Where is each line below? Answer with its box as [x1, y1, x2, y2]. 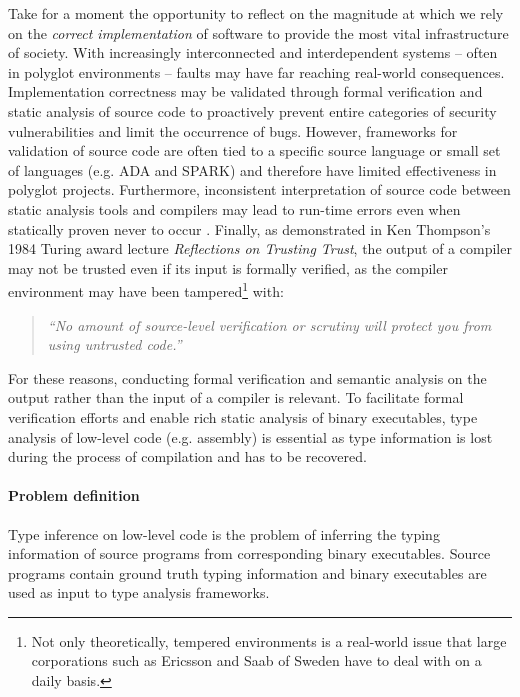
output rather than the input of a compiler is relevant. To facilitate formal [8, 387, 464, 408]
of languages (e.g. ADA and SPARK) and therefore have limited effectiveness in [8, 159, 497, 180]
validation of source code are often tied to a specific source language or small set [8, 140, 501, 161]
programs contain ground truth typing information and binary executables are [8, 562, 487, 583]
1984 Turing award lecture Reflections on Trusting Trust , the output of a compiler [8, 238, 512, 259]
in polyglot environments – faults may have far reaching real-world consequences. [8, 61, 505, 82]
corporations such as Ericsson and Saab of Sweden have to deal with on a [31, 650, 482, 671]
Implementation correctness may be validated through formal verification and [8, 81, 483, 102]
